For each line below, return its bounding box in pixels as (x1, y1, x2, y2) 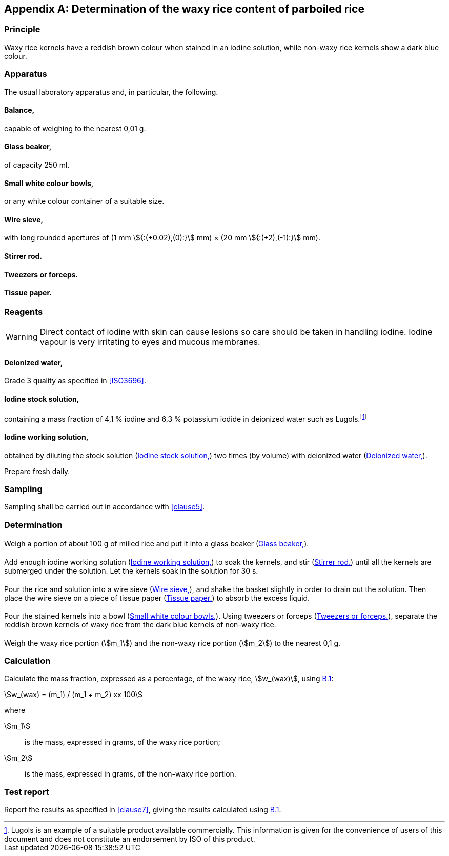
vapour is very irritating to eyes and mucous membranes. (39, 337, 260, 348)
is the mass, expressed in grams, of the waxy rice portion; (25, 738, 220, 747)
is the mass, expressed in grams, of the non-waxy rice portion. (25, 769, 236, 779)
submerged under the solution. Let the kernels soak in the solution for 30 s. (4, 566, 258, 575)
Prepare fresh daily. (4, 466, 70, 476)
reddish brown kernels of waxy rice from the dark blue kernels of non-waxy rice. (4, 620, 276, 629)
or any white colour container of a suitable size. (4, 197, 165, 206)
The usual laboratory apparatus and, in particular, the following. (4, 87, 218, 96)
